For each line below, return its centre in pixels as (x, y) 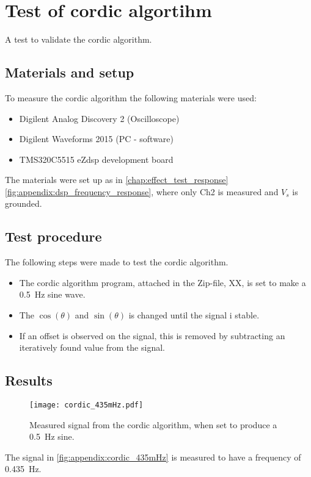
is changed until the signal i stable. (194, 315)
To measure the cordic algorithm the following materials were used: (131, 97)
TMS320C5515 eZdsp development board (96, 159)
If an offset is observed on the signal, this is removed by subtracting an (152, 335)
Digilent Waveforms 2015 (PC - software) (97, 139)
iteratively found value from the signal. (92, 347)
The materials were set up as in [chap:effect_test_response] (117, 180)
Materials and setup (70, 72)
